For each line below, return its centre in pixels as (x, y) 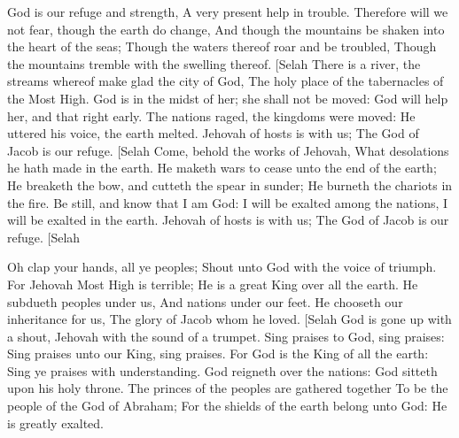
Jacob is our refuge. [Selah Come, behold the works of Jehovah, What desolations (228, 150)
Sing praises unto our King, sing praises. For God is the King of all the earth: (218, 353)
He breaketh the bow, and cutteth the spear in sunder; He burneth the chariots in (230, 184)
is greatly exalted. (56, 423)
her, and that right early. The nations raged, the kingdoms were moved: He (211, 115)
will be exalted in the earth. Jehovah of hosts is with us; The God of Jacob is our (228, 220)
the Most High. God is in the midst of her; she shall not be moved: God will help (228, 98)
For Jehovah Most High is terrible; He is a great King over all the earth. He (213, 284)
